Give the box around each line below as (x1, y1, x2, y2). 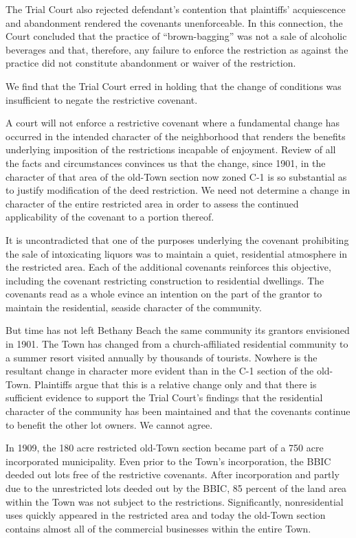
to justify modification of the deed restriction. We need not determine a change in (5, 183, 351, 197)
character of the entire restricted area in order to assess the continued (5, 196, 299, 210)
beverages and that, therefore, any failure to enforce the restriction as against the (5, 42, 348, 56)
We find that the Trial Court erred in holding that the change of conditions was (5, 78, 342, 93)
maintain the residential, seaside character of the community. (5, 300, 262, 314)
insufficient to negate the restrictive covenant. (5, 92, 198, 107)
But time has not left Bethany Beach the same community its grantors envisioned (5, 323, 350, 337)
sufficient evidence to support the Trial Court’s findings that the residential (5, 390, 323, 405)
